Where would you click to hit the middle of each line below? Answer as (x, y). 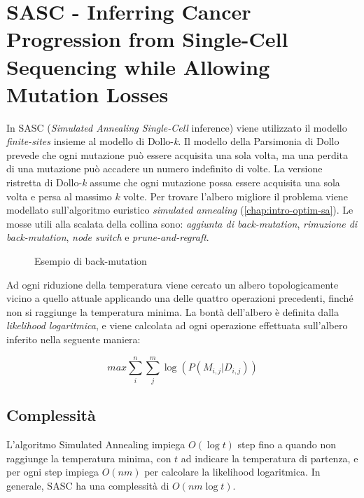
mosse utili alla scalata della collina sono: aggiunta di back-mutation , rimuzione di (182, 223)
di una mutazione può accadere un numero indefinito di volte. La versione (164, 168)
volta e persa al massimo (59, 196)
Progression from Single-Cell (147, 39)
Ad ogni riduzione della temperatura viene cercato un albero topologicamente (173, 284)
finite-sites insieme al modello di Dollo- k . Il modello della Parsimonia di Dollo (173, 141)
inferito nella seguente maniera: (73, 339)
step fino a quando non (287, 444)
